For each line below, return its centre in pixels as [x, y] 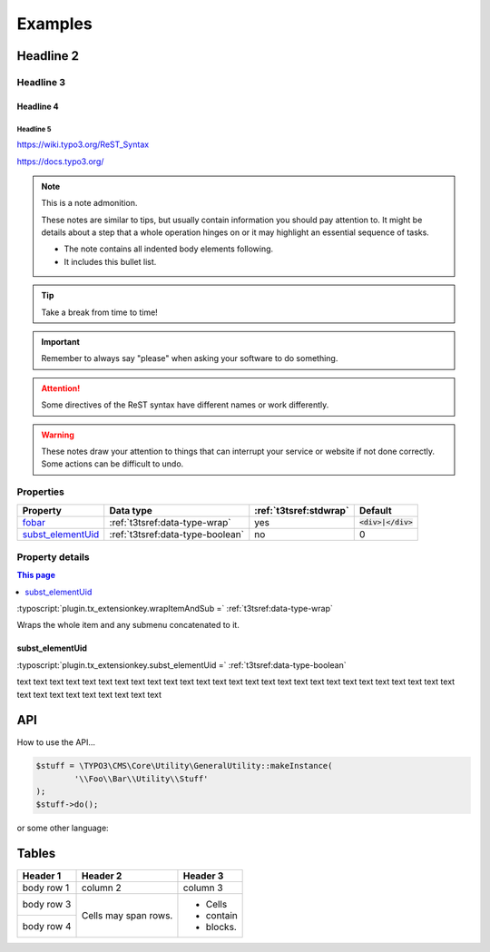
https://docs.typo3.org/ [60, 161]
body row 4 [47, 926]
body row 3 [47, 905]
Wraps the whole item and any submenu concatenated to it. [128, 625]
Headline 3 [41, 82]
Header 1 [42, 876]
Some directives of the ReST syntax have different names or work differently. [185, 405]
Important [61, 342]
